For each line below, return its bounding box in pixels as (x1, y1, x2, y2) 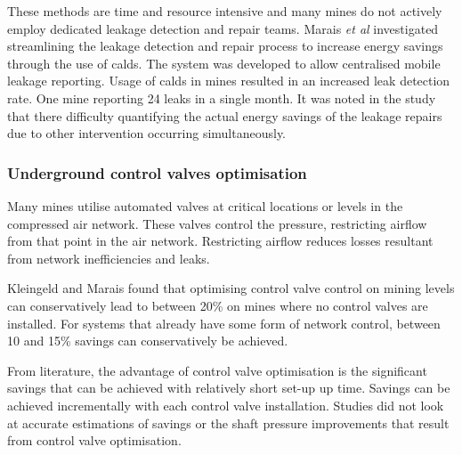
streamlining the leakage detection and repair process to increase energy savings (7, 37, 443, 55)
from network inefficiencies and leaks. (7, 248, 210, 267)
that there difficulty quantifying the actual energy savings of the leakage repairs (7, 106, 442, 125)
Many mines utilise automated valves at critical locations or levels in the (7, 196, 403, 215)
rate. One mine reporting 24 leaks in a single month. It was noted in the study (7, 88, 436, 107)
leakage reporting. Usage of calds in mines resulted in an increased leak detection (7, 71, 450, 90)
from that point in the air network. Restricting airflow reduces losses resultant (7, 232, 434, 250)
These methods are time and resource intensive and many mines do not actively (7, 2, 442, 20)
